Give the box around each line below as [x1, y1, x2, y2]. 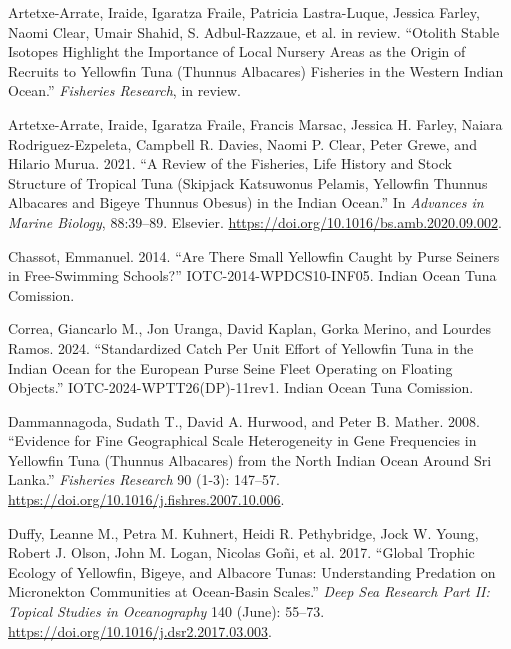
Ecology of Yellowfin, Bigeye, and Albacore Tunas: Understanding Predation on [8, 561, 496, 582]
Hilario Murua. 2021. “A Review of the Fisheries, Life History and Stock [8, 153, 452, 174]
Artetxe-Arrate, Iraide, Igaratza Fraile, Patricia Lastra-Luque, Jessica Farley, [8, 2, 480, 22]
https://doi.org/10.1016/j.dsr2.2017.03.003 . [8, 620, 272, 641]
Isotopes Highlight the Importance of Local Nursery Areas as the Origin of [8, 41, 466, 62]
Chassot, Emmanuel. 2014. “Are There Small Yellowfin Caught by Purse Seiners [8, 245, 500, 266]
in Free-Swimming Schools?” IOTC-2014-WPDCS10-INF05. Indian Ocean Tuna [8, 265, 497, 286]
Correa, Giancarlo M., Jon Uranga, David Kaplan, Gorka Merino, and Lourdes [8, 318, 492, 339]
